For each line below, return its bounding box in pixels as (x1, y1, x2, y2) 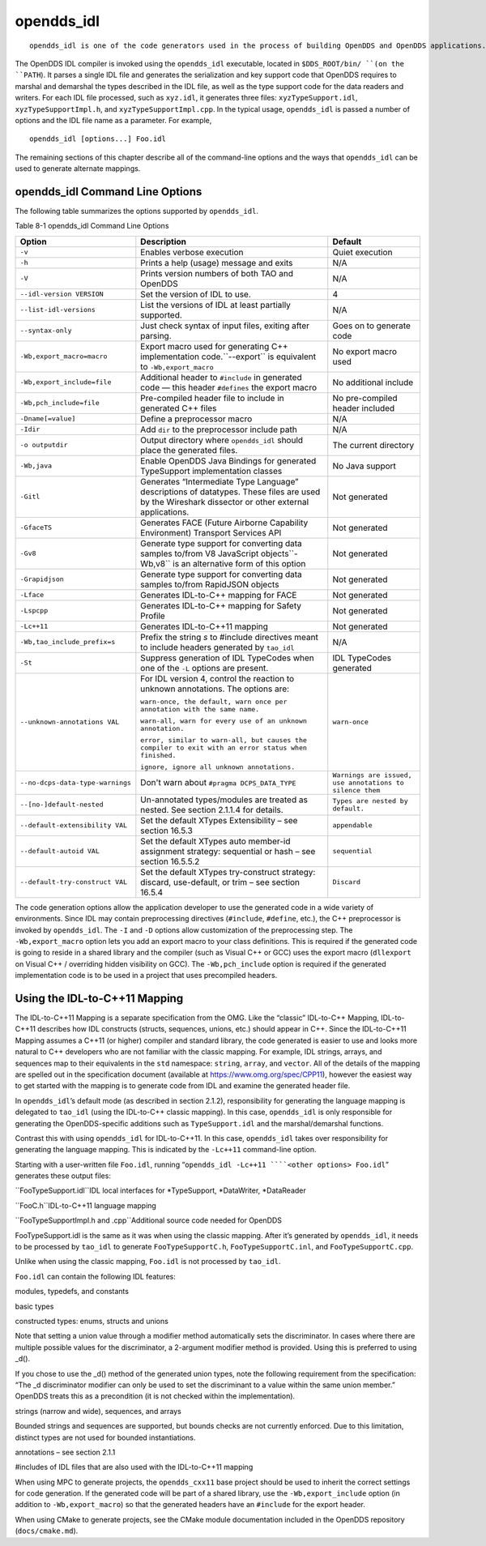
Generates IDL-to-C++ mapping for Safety (140, 600, 301, 611)
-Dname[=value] (19, 414, 76, 423)
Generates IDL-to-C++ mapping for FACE (140, 589, 297, 600)
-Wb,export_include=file (19, 378, 112, 386)
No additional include (332, 377, 414, 388)
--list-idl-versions (19, 305, 96, 314)
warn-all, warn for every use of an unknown (140, 716, 308, 725)
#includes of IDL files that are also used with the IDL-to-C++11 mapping (15, 1463, 254, 1472)
